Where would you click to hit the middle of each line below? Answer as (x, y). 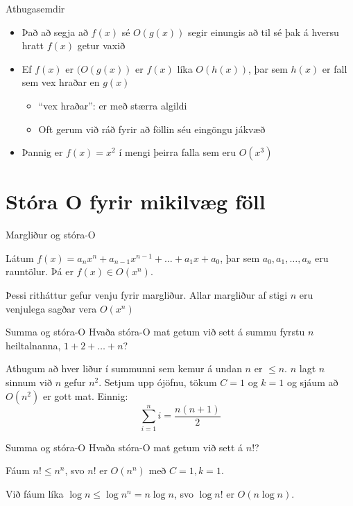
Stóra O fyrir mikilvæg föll (136, 201)
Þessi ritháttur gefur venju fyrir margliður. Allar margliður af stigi (147, 295)
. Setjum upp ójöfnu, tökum (158, 382)
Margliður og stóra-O (51, 235)
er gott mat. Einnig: (85, 395)
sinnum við (29, 382)
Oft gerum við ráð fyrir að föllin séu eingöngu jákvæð (152, 129)
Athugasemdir (35, 8)
